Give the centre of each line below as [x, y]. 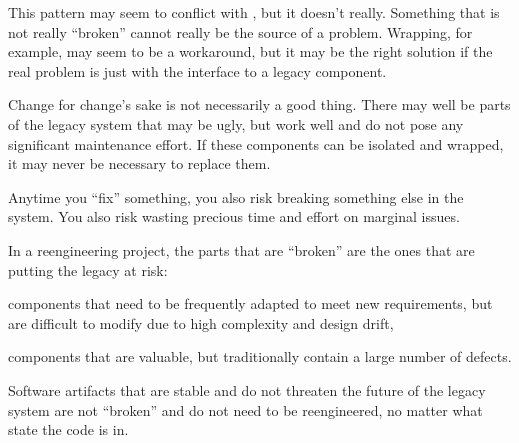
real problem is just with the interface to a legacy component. [197, 70]
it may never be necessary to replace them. [139, 163]
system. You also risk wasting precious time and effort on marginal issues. [234, 216]
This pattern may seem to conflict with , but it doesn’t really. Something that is [254, 12]
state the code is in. [68, 429]
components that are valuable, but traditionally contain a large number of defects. [260, 356]
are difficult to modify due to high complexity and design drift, [201, 322]
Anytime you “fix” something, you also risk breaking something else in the [236, 196]
